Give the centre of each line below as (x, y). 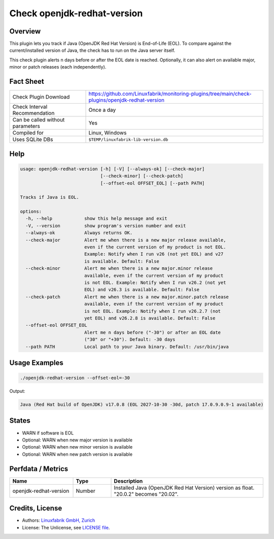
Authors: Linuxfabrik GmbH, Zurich (59, 520)
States (20, 421)
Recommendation (33, 113)
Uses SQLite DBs (33, 140)
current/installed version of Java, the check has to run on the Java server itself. (92, 50)
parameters (26, 126)
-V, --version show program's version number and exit (106, 226)
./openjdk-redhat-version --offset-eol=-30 (75, 378)
